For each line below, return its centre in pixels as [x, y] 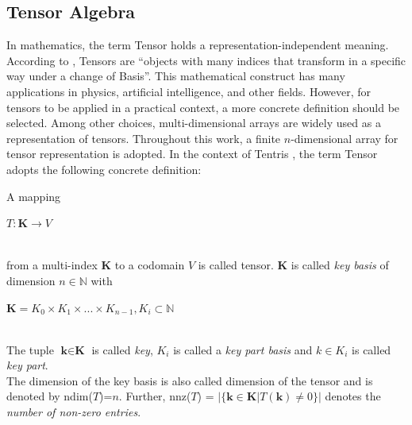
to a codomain [150, 265]
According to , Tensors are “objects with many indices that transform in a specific [206, 60]
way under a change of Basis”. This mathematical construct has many [176, 76]
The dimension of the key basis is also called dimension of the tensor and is [190, 380]
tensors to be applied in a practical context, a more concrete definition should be [203, 107]
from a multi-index [52, 265]
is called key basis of [340, 265]
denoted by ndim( [50, 396]
